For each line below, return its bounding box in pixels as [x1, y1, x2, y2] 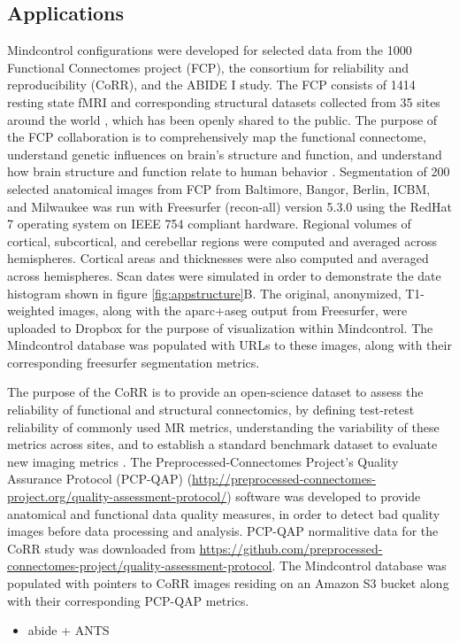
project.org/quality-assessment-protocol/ [7, 487, 227, 506]
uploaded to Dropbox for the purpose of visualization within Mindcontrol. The [7, 318, 433, 337]
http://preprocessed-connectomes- [192, 469, 377, 488]
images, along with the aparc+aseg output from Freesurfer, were [58, 301, 408, 320]
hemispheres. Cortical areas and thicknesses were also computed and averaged [7, 249, 429, 267]
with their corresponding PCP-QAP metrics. [7, 591, 249, 609]
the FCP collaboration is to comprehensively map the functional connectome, [7, 128, 426, 146]
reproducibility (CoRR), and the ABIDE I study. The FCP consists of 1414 [7, 75, 416, 94]
